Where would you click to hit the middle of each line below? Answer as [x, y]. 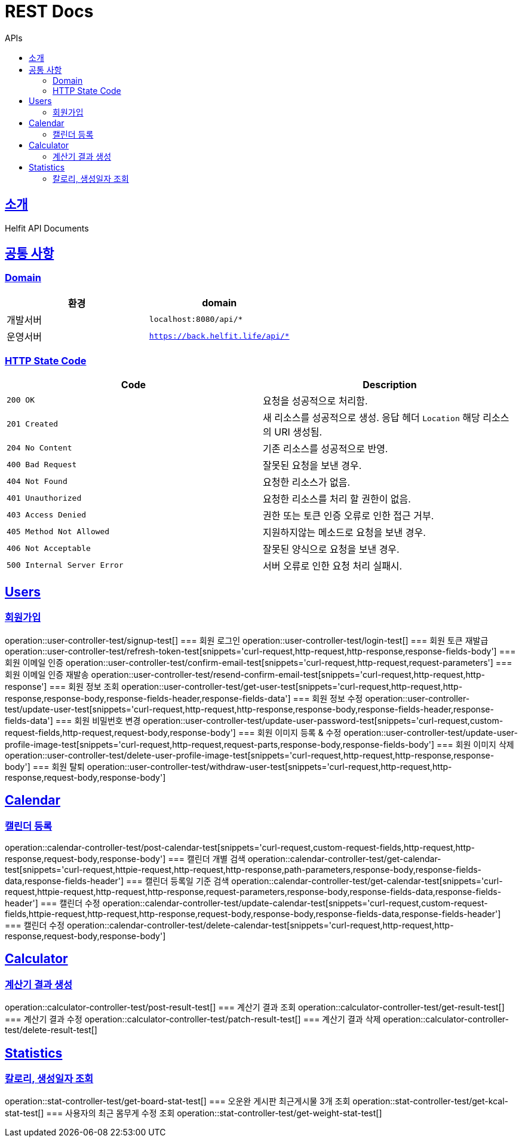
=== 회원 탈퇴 [59, 766]
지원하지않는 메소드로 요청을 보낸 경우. [344, 532]
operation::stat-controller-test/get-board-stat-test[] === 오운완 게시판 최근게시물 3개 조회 [178, 1101]
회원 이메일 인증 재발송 [47, 674]
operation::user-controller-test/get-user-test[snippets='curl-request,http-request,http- [292, 686]
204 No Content [39, 448]
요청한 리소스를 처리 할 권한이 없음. [337, 499]
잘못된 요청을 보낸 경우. [312, 465]
